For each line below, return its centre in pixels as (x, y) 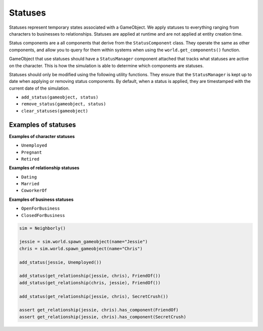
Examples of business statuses (41, 199)
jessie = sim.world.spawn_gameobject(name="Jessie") (84, 242)
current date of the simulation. (39, 88)
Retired (30, 159)
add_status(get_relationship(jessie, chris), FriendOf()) (90, 276)
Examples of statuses (43, 125)
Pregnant (32, 152)
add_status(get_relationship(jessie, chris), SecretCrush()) (94, 296)
